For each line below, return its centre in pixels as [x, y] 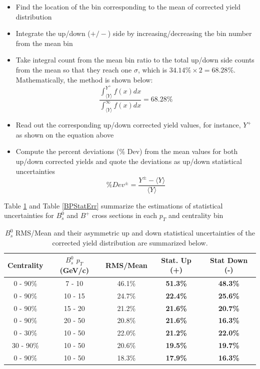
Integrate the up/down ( [53, 33]
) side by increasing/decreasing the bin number [180, 33]
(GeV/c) [74, 270]
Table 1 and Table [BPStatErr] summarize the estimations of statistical [113, 205]
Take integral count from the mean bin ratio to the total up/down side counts [135, 60]
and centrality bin [196, 215]
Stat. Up [176, 260]
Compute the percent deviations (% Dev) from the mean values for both [127, 151]
